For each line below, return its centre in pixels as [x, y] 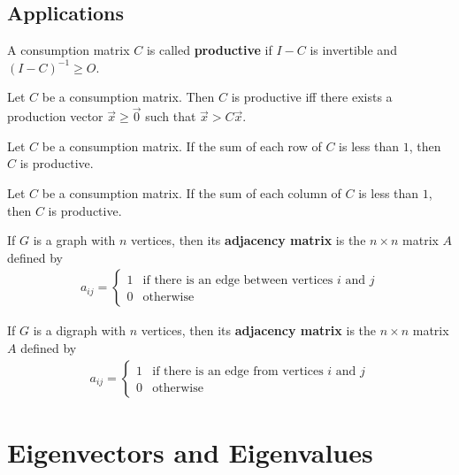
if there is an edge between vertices [238, 281]
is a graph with [74, 240]
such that [171, 116]
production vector [55, 116]
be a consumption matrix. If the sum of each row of [182, 146]
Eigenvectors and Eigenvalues [190, 452]
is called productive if [209, 50]
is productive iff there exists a [312, 97]
